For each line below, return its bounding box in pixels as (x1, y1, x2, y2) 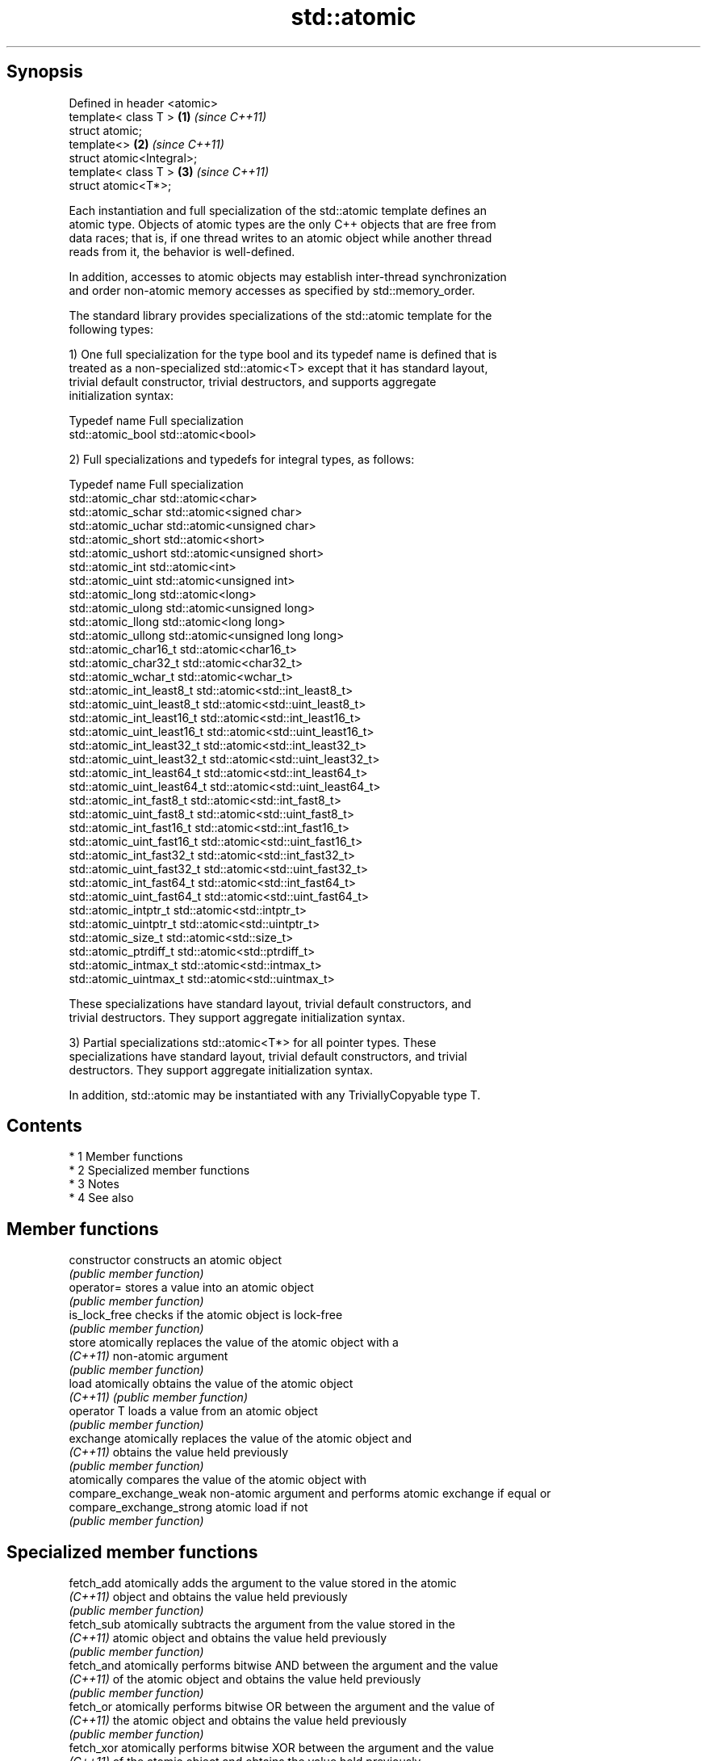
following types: (69, 322, 154, 336)
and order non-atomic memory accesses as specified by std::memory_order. (69, 283, 475, 297)
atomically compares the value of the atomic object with (69, 1473, 367, 1487)
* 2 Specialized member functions (69, 1163, 250, 1178)
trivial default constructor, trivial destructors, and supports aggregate (69, 374, 437, 389)
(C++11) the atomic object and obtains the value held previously (69, 1713, 407, 1728)
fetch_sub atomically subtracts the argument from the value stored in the (69, 1617, 456, 1632)
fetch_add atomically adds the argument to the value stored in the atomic (69, 1576, 457, 1591)
